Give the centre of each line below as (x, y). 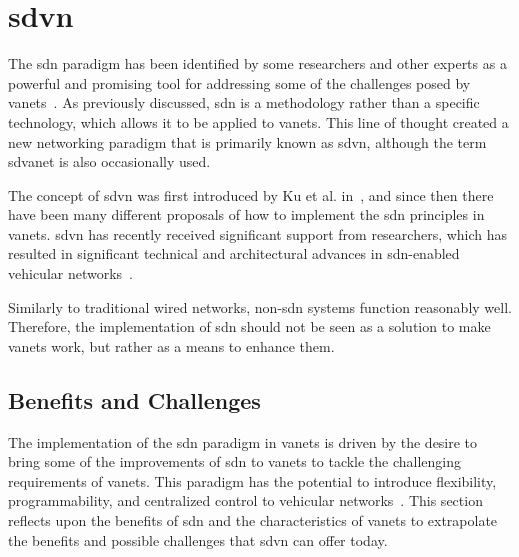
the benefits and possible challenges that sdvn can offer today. (198, 539)
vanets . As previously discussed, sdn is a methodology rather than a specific (244, 102)
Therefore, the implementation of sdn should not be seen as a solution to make (249, 326)
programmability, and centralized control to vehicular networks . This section (245, 500)
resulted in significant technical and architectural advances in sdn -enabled (234, 253)
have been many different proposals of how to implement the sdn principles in (246, 214)
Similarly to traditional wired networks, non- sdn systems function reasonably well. (260, 306)
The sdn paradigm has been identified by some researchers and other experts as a (257, 63)
